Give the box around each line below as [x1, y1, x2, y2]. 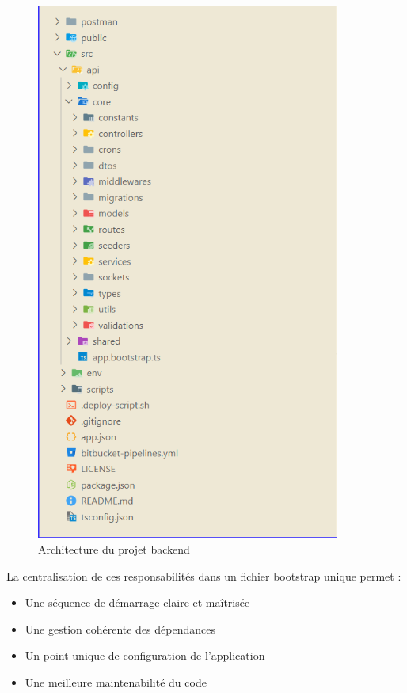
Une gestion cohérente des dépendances [25, 620, 215, 637]
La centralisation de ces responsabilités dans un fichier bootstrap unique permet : [6, 567, 401, 584]
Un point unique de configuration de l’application [25, 647, 265, 664]
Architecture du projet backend [38, 541, 190, 558]
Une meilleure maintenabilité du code [25, 674, 207, 691]
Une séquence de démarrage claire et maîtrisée [25, 594, 250, 611]
